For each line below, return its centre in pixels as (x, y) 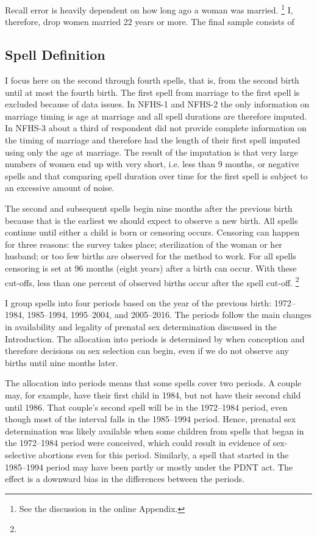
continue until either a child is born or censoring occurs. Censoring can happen (152, 232)
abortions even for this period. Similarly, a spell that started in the (164, 454)
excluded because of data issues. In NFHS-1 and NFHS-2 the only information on (157, 104)
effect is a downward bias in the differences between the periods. (125, 479)
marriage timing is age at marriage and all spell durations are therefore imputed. (156, 116)
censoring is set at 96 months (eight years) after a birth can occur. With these (151, 268)
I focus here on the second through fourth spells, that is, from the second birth (152, 80)
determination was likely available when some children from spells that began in (155, 431)
